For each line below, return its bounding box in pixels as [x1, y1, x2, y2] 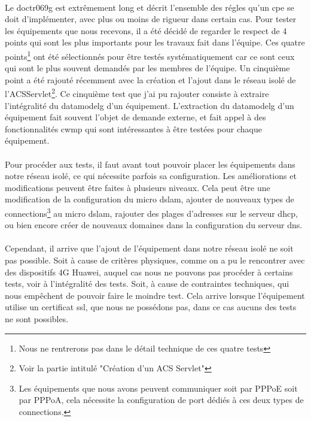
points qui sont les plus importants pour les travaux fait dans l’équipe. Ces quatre [5, 36, 305, 49]
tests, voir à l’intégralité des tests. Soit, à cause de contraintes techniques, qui [5, 277, 289, 290]
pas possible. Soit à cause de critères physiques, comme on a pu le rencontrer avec [5, 254, 305, 266]
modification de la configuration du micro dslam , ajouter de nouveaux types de [5, 193, 294, 205]
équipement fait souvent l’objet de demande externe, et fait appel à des [5, 111, 266, 123]
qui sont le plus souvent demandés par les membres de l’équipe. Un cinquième [5, 62, 290, 74]
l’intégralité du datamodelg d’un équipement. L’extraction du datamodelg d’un [5, 99, 294, 111]
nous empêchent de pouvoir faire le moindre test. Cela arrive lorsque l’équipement [5, 289, 305, 301]
